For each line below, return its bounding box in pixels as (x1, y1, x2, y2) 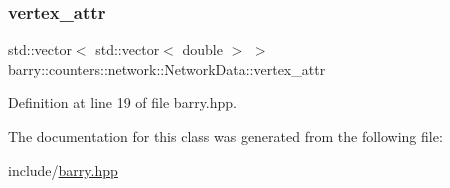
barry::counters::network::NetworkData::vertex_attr (8, 58, 326, 79)
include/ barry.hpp (8, 159, 118, 180)
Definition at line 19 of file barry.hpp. (8, 92, 237, 113)
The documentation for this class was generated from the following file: (8, 126, 443, 146)
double (182, 39, 223, 60)
